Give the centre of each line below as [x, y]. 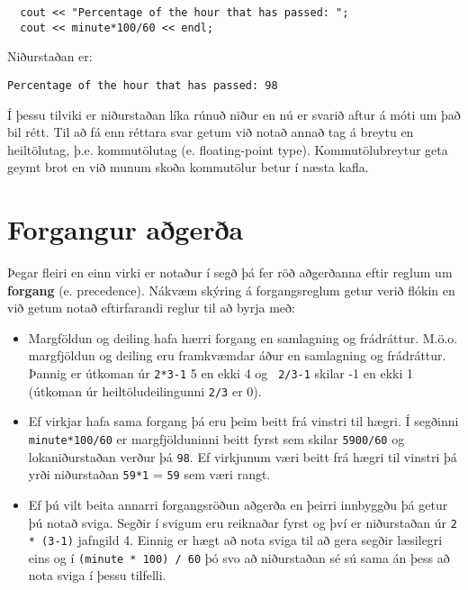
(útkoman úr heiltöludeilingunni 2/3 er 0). [145, 390]
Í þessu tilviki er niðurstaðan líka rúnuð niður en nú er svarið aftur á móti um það [234, 114]
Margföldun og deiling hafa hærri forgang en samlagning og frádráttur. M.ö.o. [243, 337]
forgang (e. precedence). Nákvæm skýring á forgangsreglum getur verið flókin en [231, 290]
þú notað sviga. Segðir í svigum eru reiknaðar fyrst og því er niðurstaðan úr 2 [243, 522]
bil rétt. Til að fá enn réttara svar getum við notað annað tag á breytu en [211, 132]
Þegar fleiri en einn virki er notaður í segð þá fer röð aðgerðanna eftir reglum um [230, 272]
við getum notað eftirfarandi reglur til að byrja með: [151, 308]
